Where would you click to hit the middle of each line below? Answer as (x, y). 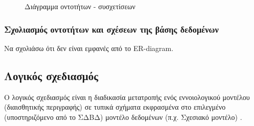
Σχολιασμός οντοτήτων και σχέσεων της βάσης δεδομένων (111, 29)
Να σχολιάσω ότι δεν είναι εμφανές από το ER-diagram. (89, 48)
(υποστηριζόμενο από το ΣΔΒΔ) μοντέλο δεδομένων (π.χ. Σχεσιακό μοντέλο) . (123, 117)
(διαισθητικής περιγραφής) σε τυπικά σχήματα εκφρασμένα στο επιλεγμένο (115, 107)
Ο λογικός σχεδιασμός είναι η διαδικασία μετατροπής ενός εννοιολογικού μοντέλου (127, 97)
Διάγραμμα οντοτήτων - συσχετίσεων (80, 6)
